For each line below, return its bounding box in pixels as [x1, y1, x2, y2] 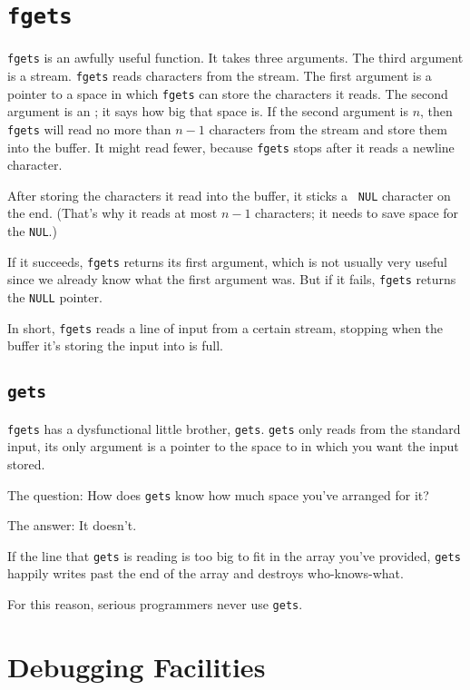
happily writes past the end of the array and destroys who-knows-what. [7, 564, 404, 583]
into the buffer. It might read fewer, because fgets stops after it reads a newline [7, 137, 455, 156]
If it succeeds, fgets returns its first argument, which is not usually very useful [7, 251, 447, 271]
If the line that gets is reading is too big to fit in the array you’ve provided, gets [7, 546, 461, 565]
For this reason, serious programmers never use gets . [7, 595, 303, 614]
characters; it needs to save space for [255, 203, 459, 222]
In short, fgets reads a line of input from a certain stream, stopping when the [7, 318, 444, 337]
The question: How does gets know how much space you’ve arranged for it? [7, 485, 429, 504]
